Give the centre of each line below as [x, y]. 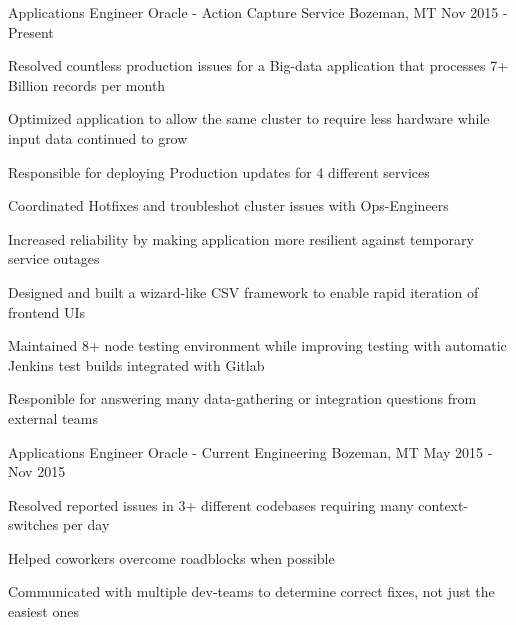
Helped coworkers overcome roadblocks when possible [171, 557]
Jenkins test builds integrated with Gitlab [136, 364]
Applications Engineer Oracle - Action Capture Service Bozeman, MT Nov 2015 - [258, 12]
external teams [53, 417]
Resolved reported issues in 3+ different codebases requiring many [211, 504]
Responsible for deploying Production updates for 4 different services [219, 171]
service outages [54, 258]
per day [86, 524]
